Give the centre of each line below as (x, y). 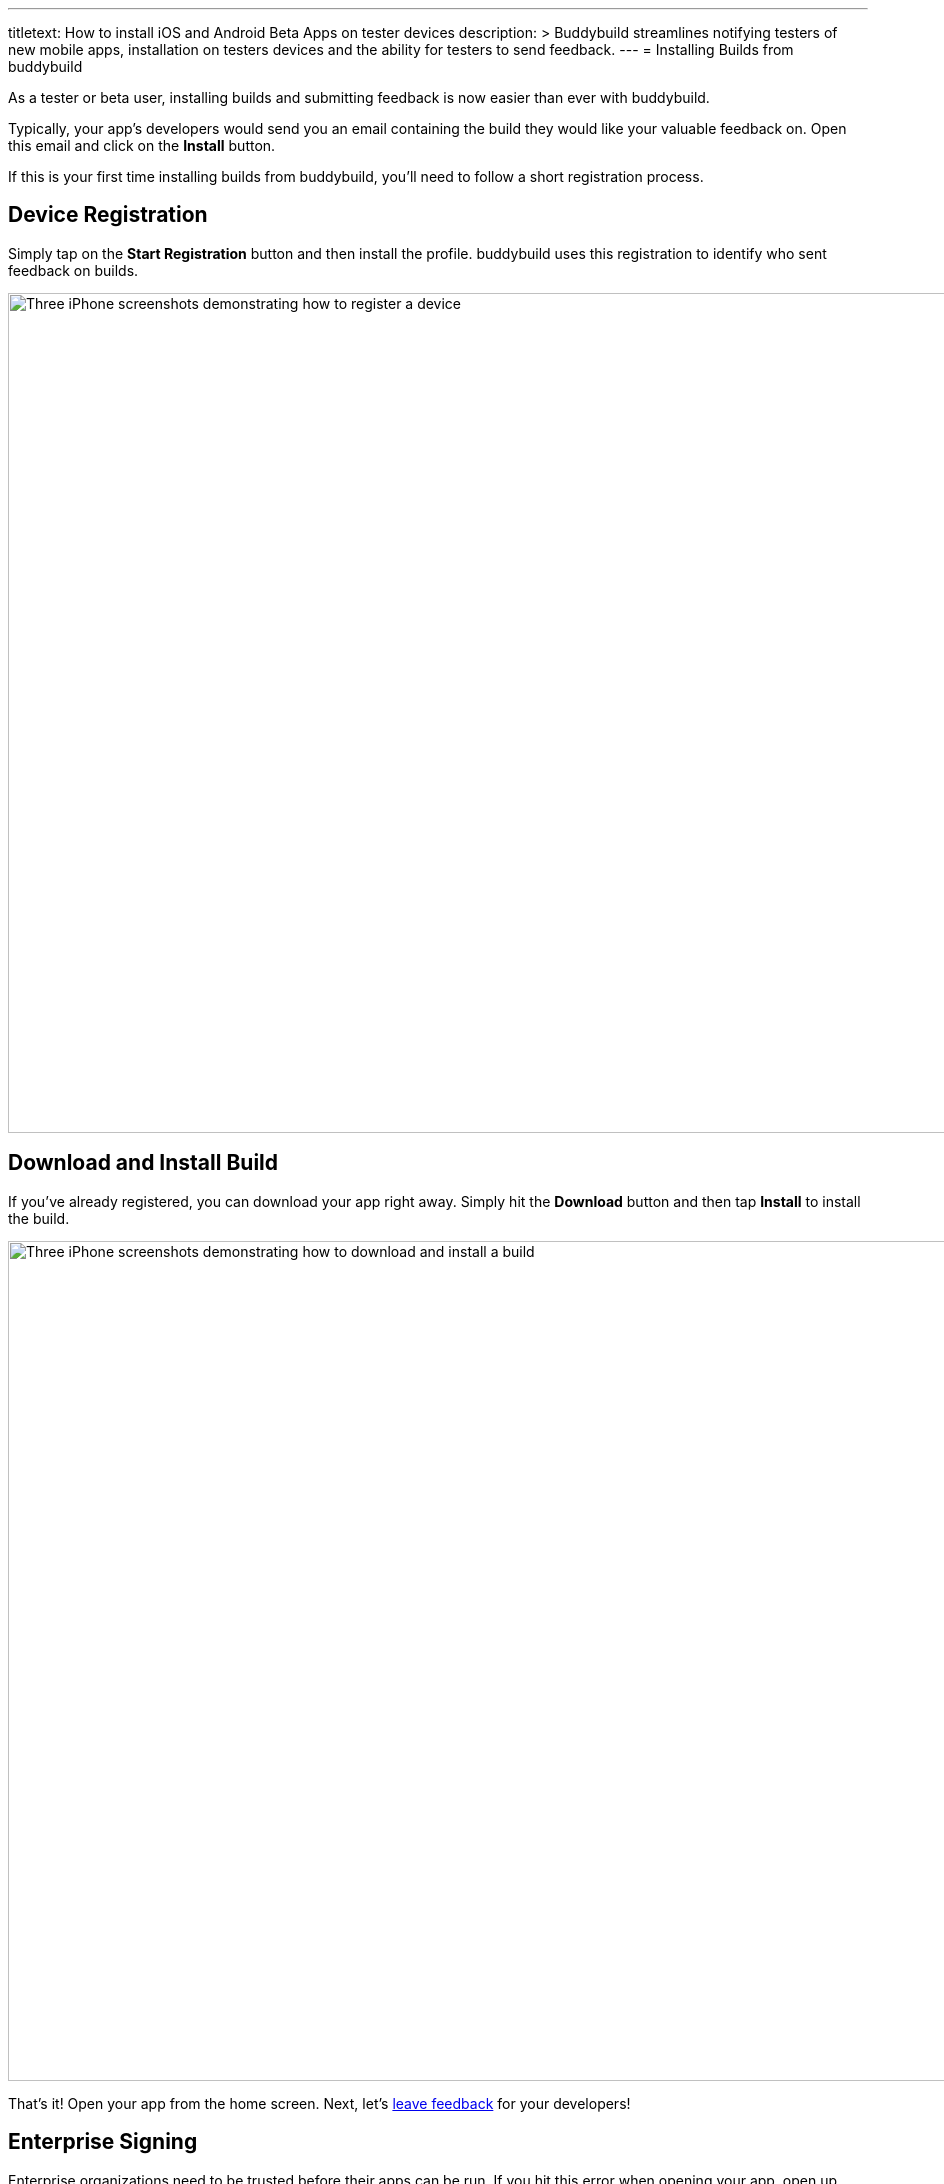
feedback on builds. (73, 270)
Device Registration (108, 215)
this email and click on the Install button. (142, 145)
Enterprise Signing (103, 2142)
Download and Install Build (143, 1163)
